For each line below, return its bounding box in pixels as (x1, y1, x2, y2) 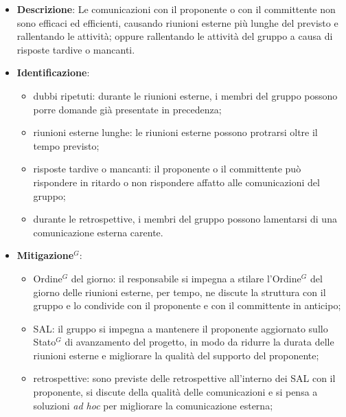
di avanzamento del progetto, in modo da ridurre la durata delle (65, 335, 334, 349)
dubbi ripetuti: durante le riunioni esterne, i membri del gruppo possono (33, 88, 338, 102)
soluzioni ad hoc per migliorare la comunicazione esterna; (33, 398, 273, 412)
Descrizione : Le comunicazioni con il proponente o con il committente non (16, 2, 336, 16)
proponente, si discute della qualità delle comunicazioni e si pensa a (33, 385, 318, 399)
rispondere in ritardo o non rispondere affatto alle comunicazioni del (33, 174, 320, 189)
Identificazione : (16, 65, 90, 80)
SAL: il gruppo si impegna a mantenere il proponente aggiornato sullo (33, 321, 328, 335)
